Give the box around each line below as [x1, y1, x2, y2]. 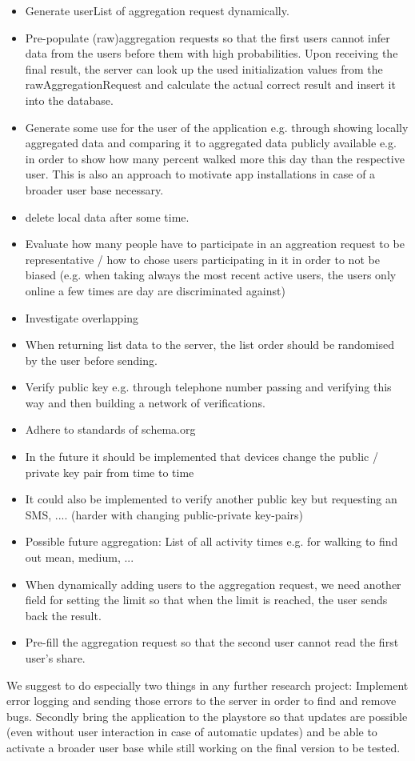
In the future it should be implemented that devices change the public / [25, 448, 378, 465]
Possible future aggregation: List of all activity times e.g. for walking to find [25, 533, 398, 550]
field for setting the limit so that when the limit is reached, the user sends [25, 591, 388, 608]
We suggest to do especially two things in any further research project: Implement [6, 676, 409, 693]
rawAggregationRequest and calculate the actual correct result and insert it [25, 76, 396, 93]
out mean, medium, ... [25, 549, 134, 566]
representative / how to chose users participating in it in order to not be [25, 250, 380, 267]
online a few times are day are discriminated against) [25, 282, 285, 298]
